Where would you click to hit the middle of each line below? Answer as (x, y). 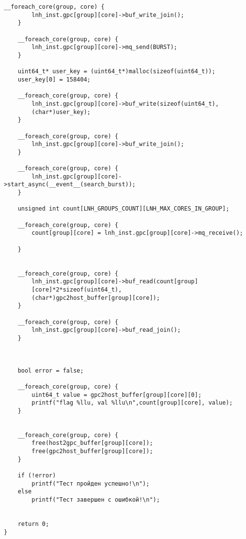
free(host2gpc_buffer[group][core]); (92, 443)
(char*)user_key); (61, 112)
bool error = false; (51, 370)
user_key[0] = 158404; (54, 79)
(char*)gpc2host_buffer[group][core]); (96, 298)
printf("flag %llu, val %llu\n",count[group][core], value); (132, 403)
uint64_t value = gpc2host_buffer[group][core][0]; (117, 395)
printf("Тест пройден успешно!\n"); (91, 483)
